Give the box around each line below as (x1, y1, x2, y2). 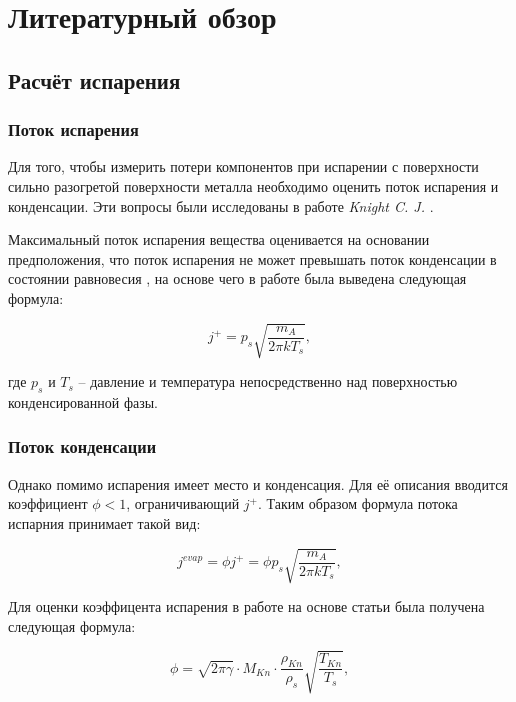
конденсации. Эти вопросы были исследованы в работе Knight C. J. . (8, 195, 434, 216)
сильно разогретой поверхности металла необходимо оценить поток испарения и (8, 175, 499, 196)
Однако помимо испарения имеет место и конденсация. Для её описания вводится (8, 473, 508, 494)
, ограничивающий (126, 493, 240, 514)
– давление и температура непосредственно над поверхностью (78, 371, 458, 392)
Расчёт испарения (8, 64, 181, 95)
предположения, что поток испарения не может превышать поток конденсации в (8, 248, 497, 269)
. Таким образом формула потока (257, 493, 458, 514)
